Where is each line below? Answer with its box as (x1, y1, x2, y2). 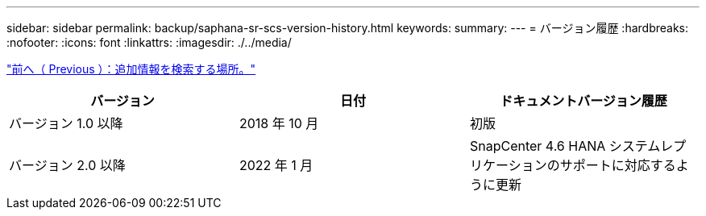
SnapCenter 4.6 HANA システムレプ (469, 138, 687, 154)
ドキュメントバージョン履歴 (500, 93, 667, 109)
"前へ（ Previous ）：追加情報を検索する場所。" (6, 62, 256, 76)
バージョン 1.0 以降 (9, 115, 123, 131)
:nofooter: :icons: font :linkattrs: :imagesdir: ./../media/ (6, 35, 292, 49)
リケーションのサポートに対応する (469, 157, 676, 173)
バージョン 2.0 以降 (9, 157, 126, 173)
